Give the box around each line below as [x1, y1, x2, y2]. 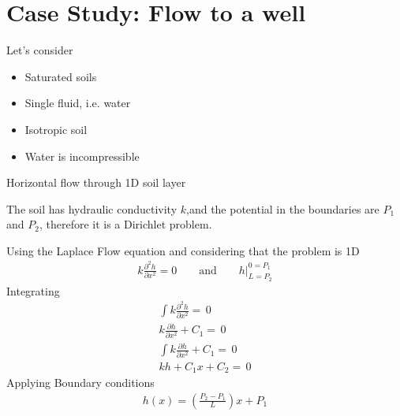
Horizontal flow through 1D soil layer [6, 174, 186, 191]
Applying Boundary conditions [6, 374, 155, 390]
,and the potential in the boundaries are [186, 200, 379, 217]
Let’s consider [6, 42, 73, 58]
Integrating [6, 282, 60, 299]
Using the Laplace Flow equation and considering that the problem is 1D [6, 242, 360, 258]
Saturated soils [24, 68, 97, 84]
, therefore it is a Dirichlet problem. [39, 216, 212, 232]
